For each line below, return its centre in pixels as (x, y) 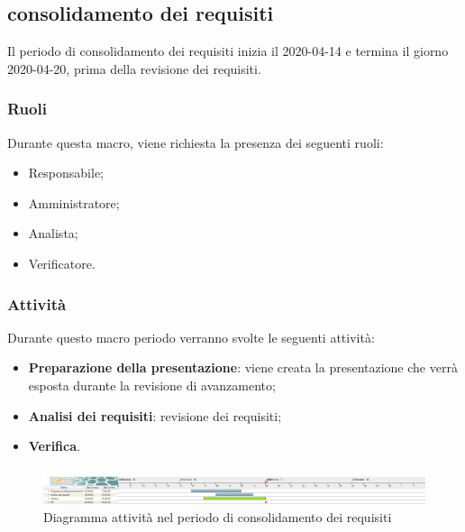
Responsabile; (66, 173)
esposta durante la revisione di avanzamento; (152, 385)
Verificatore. (62, 263)
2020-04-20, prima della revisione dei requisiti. (134, 68)
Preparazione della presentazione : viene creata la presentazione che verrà (243, 367)
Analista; (53, 233)
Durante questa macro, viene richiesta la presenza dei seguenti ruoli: (196, 142)
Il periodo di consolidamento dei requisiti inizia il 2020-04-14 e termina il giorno (228, 51)
